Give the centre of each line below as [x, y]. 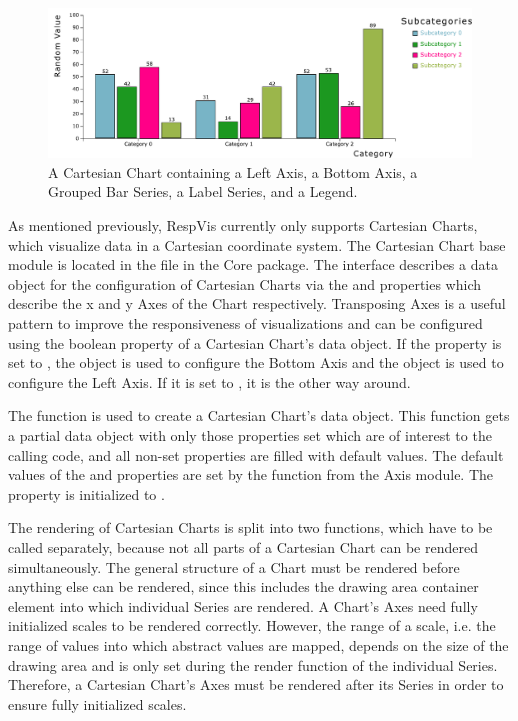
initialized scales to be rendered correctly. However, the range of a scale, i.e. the [252, 625]
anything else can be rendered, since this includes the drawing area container [243, 586]
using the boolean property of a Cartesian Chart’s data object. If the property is [255, 342]
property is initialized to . [86, 493]
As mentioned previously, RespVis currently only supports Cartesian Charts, [243, 225]
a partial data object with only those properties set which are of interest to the [250, 435]
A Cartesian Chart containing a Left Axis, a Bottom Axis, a [233, 171]
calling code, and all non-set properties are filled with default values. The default [256, 454]
